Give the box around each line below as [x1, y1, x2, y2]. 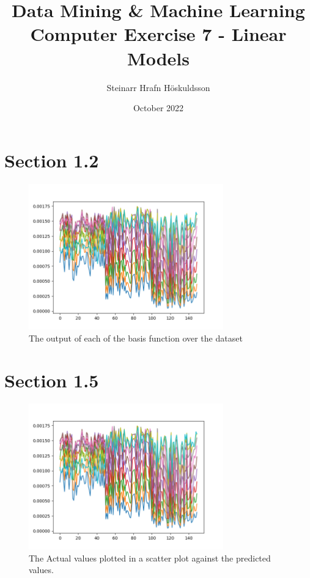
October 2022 [133, 101, 184, 114]
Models [127, 45, 190, 70]
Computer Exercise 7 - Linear [30, 21, 287, 46]
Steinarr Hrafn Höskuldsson [106, 81, 210, 93]
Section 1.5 [4, 367, 99, 392]
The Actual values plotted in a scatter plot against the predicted [29, 551, 271, 564]
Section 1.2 [4, 147, 99, 172]
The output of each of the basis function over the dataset [29, 331, 243, 344]
